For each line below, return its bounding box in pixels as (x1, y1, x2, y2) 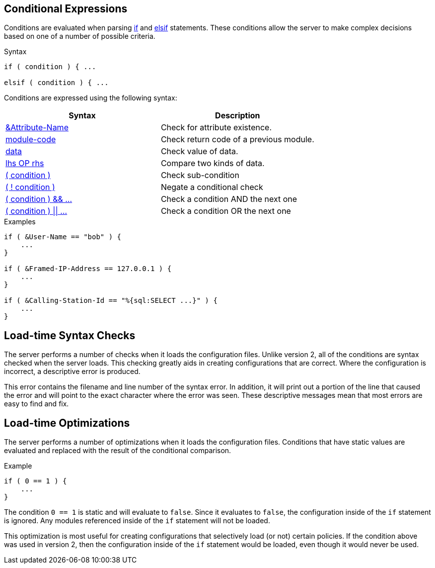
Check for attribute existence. (160, 122, 272, 133)
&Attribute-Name (5, 122, 69, 133)
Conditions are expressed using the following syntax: (4, 94, 177, 102)
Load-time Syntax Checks (4, 329, 136, 342)
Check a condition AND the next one (160, 194, 297, 204)
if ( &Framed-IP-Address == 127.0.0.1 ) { (4, 265, 172, 273)
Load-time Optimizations (4, 416, 130, 429)
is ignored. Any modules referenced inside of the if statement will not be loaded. (4, 516, 270, 525)
